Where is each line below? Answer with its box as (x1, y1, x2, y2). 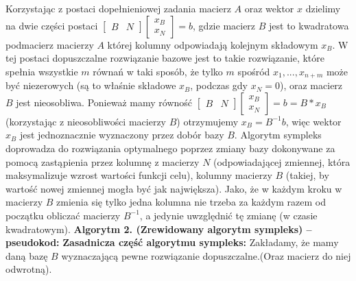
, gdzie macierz (193, 18, 256, 32)
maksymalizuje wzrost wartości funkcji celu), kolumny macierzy (5, 168, 272, 182)
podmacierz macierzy (5, 37, 94, 51)
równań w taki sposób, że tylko (93, 64, 223, 78)
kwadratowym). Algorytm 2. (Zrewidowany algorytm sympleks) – (5, 221, 312, 236)
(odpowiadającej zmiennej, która (213, 154, 351, 169)
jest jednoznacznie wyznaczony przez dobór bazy (19, 127, 224, 142)
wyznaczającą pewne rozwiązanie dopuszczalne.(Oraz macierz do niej (61, 248, 351, 262)
